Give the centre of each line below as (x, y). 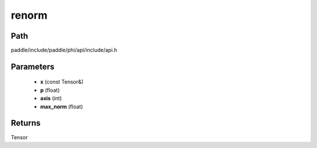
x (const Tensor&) (62, 82)
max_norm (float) (62, 106)
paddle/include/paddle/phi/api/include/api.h (64, 50)
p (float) (50, 90)
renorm (29, 15)
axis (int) (51, 98)
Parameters (33, 66)
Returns (26, 123)
